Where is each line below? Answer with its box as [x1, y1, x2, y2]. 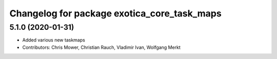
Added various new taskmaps [22, 37, 86, 43]
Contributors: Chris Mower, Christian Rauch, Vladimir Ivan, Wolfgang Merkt [22, 44, 181, 50]
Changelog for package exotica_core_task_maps [9, 8, 222, 19]
